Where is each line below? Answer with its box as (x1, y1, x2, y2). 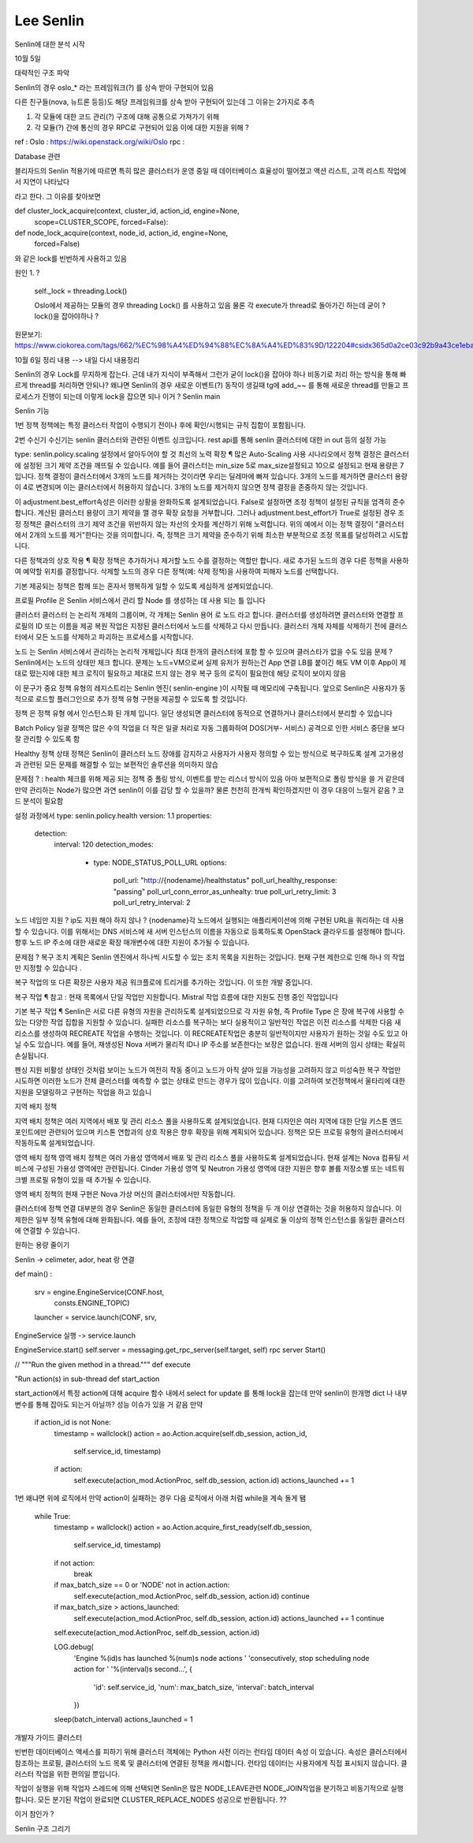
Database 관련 (14, 151, 61, 161)
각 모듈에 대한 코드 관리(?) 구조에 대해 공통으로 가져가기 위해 (34, 111, 220, 121)
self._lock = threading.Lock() (34, 286, 128, 296)
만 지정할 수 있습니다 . (14, 962, 82, 973)
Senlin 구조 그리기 (14, 1823, 71, 1833)
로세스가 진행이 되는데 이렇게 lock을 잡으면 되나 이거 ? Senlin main (14, 391, 221, 401)
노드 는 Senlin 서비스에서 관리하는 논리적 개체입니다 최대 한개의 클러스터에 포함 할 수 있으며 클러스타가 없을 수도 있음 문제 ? (14, 646, 393, 656)
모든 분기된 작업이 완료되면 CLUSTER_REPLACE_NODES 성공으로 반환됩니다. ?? (37, 1794, 287, 1804)
